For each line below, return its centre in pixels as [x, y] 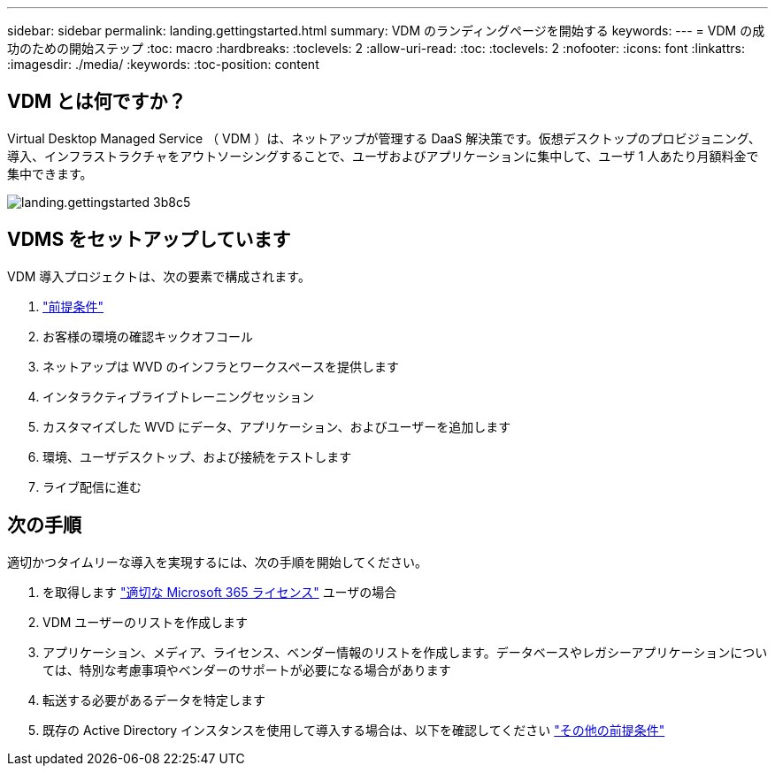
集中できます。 [50, 173]
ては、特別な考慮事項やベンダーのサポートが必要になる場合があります [247, 670]
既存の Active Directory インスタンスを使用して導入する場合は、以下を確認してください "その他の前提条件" [354, 730]
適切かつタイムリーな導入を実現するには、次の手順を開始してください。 [217, 562]
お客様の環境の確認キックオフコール [148, 336]
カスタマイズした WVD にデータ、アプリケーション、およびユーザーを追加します [277, 426]
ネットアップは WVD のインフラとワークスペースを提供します [221, 366]
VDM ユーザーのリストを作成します [146, 622]
